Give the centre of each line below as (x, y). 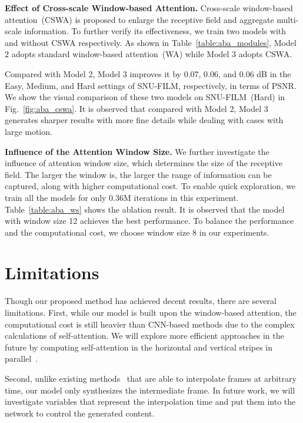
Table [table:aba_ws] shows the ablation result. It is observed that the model (145, 209)
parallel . (21, 358)
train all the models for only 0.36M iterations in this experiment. (122, 197)
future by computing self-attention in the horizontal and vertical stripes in (139, 347)
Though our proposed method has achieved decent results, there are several (141, 301)
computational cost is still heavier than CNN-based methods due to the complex (150, 324)
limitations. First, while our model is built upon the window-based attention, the (151, 312)
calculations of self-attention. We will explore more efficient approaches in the (144, 336)
